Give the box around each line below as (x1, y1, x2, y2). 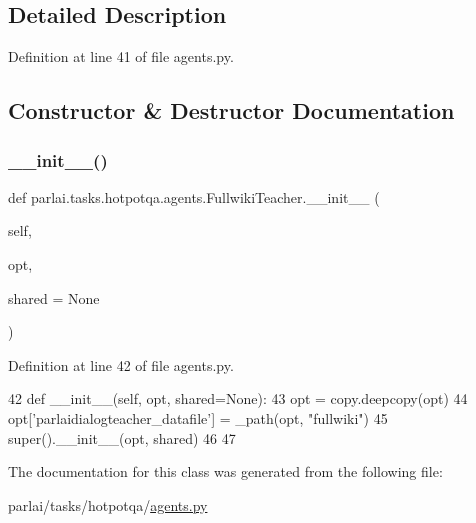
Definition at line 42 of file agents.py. (8, 354, 234, 375)
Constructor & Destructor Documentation (8, 95, 455, 126)
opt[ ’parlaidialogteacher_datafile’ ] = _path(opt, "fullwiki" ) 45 (8, 407, 388, 428)
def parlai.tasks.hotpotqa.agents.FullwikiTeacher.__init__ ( (8, 186, 380, 207)
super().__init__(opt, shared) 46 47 (8, 427, 236, 448)
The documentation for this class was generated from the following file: (8, 461, 443, 482)
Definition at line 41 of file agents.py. (8, 46, 234, 67)
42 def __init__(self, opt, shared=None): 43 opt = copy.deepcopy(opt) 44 (8, 388, 468, 409)
